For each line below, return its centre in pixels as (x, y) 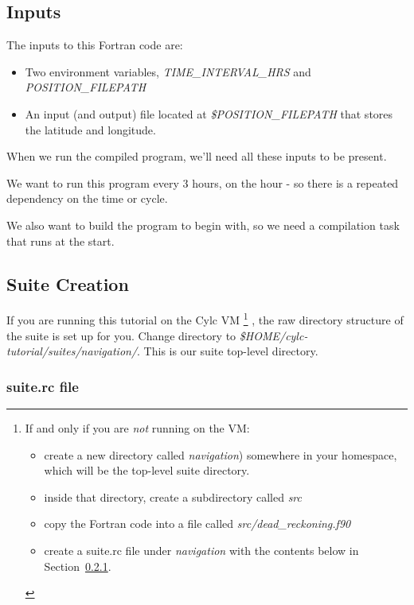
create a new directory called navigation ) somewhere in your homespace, (221, 454)
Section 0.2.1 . (78, 566)
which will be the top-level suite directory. (147, 470)
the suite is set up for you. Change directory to (121, 335)
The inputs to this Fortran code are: (95, 45)
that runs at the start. (61, 240)
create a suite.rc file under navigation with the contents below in (201, 550)
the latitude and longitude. (90, 129)
